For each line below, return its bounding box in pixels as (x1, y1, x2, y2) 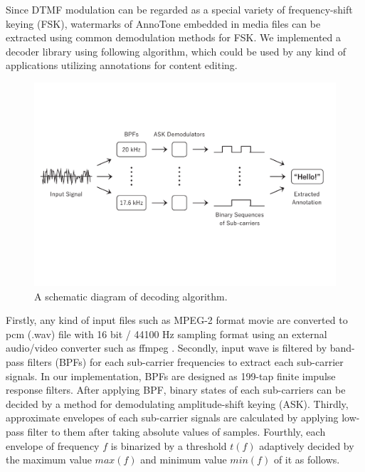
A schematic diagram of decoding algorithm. (34, 288, 228, 303)
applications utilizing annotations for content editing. (6, 58, 238, 73)
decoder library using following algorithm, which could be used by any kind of (6, 43, 346, 58)
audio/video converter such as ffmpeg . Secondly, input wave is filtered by (6, 340, 327, 355)
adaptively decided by (259, 438, 354, 453)
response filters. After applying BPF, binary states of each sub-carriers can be (6, 382, 346, 397)
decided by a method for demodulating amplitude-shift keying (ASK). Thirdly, (6, 396, 349, 411)
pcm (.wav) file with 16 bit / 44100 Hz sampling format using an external (6, 326, 327, 341)
